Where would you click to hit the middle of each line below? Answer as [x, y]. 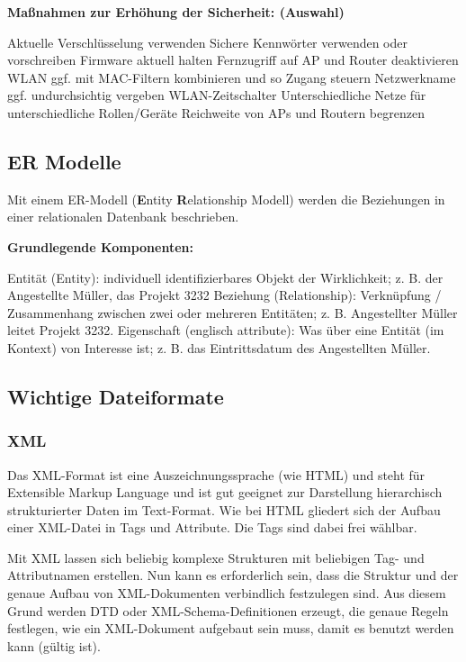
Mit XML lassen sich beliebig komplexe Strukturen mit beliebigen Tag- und [216, 557]
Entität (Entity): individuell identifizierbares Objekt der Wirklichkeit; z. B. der [225, 277]
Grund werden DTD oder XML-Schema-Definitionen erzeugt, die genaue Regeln [228, 610]
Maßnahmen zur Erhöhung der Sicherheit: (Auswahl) [176, 12]
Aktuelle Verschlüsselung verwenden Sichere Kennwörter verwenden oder [207, 42]
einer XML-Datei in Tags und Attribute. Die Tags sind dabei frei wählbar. [212, 527]
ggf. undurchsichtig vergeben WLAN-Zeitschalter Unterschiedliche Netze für [217, 95]
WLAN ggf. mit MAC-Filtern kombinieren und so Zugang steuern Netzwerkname [232, 77]
